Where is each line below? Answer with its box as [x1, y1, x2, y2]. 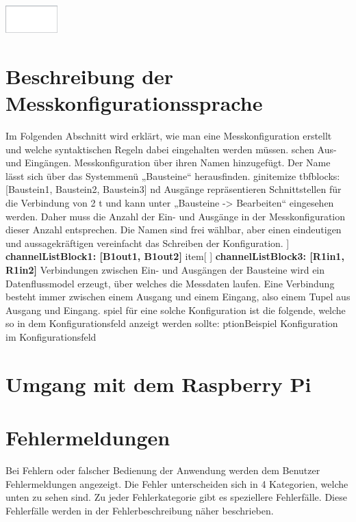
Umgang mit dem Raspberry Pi [5, 369, 311, 397]
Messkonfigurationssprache [5, 89, 263, 117]
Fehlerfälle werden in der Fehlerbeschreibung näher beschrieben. [5, 503, 274, 517]
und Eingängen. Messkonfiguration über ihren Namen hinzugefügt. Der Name [5, 155, 331, 170]
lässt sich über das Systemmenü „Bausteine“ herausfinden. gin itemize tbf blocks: [5, 168, 340, 183]
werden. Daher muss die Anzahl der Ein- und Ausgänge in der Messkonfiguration [5, 209, 346, 223]
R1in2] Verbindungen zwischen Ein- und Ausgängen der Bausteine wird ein [5, 263, 325, 276]
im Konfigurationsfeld [5, 329, 97, 343]
